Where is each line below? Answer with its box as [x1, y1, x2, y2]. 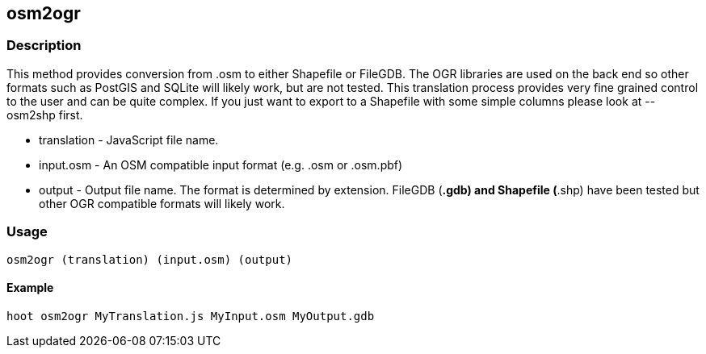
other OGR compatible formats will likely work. [39, 196, 285, 210]
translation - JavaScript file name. [39, 132, 219, 147]
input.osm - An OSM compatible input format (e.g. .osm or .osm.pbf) [39, 157, 403, 172]
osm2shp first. [6, 107, 83, 122]
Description [6, 37, 82, 54]
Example [6, 281, 54, 295]
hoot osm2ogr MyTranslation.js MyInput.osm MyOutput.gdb [6, 309, 375, 323]
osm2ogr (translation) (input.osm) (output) [6, 252, 293, 266]
